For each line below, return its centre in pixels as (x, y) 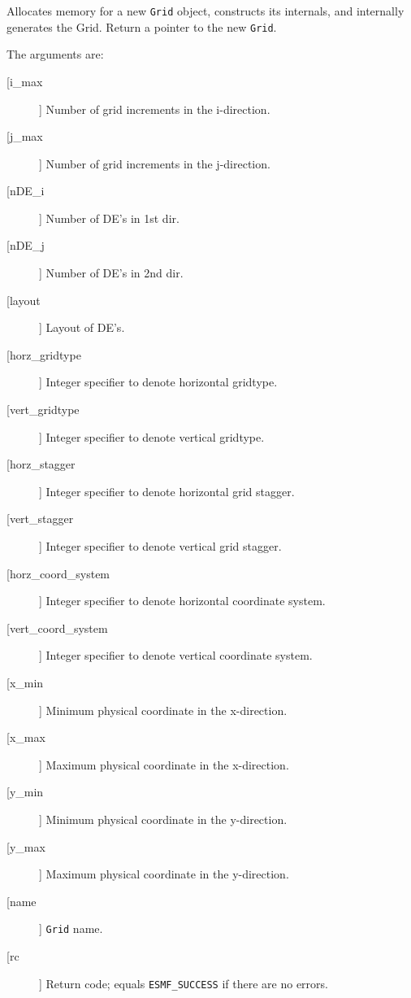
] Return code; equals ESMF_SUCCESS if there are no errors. (184, 983)
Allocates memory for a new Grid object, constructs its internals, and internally (205, 11)
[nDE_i (26, 191)
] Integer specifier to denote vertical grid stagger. (160, 546)
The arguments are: (55, 54)
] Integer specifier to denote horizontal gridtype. (158, 382)
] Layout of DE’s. (82, 327)
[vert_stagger (40, 519)
